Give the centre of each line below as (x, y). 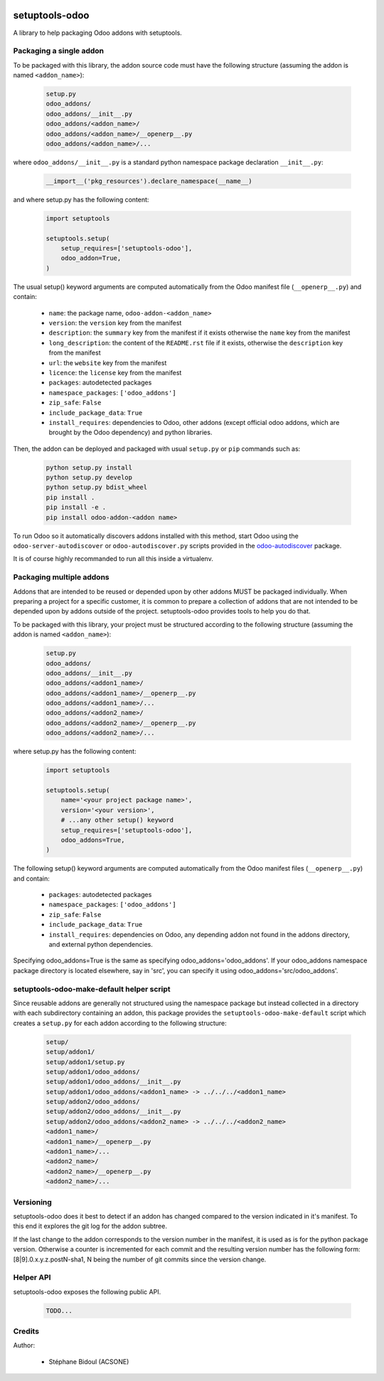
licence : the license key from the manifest (115, 372)
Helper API (32, 1278)
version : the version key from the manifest (115, 323)
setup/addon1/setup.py (85, 1062)
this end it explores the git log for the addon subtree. (90, 1226)
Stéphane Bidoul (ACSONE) (89, 1361)
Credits (26, 1331)
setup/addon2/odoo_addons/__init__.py (113, 1112)
